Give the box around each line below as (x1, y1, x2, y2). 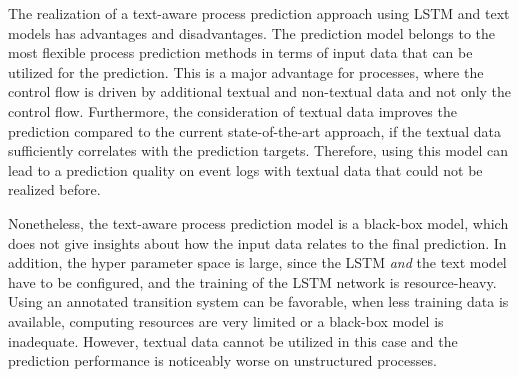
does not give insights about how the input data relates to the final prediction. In (8, 232, 507, 253)
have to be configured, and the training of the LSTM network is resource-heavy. (8, 271, 497, 292)
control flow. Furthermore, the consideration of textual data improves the (8, 100, 457, 121)
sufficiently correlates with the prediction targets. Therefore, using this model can (8, 140, 508, 161)
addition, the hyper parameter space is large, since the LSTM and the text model (8, 252, 507, 273)
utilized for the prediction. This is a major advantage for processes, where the (8, 61, 484, 82)
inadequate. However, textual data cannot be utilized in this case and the (8, 330, 458, 351)
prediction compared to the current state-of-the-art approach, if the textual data (8, 120, 502, 141)
